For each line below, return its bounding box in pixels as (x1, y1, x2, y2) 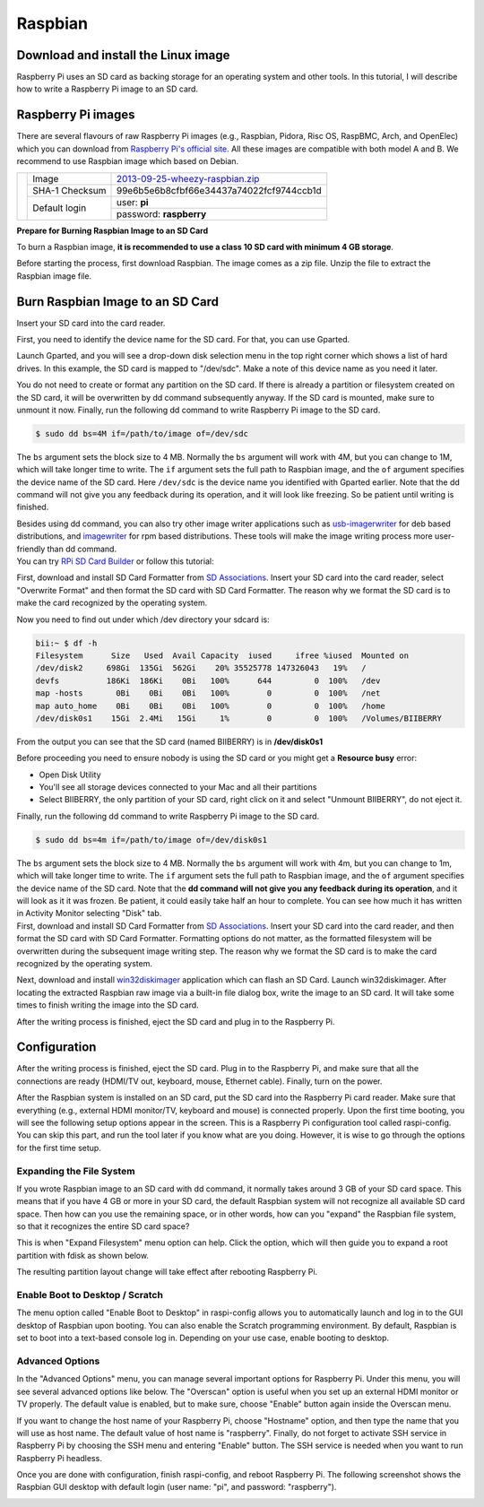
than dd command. (47, 543, 117, 554)
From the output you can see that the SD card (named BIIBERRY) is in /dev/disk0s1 (16, 736, 324, 747)
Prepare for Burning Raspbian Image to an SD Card (16, 225, 209, 236)
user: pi (117, 195, 149, 208)
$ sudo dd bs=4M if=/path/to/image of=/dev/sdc (35, 429, 248, 438)
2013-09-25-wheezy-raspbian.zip (117, 172, 260, 185)
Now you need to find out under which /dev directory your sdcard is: (16, 614, 270, 625)
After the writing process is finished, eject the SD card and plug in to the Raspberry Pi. (16, 1016, 335, 1026)
